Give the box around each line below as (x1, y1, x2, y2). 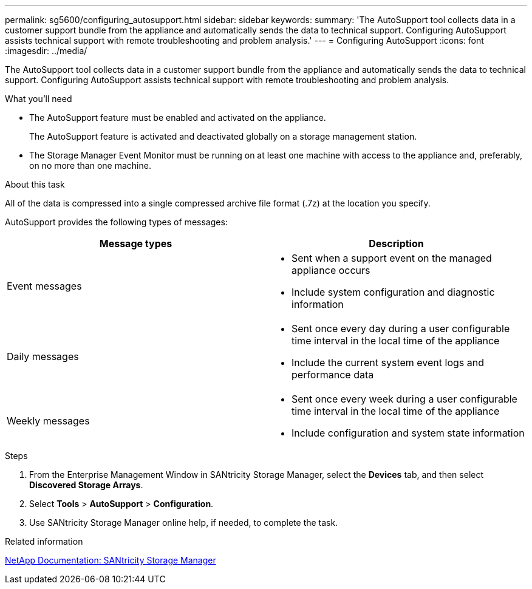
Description (369, 237, 424, 250)
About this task (5, 179, 65, 189)
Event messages (7, 280, 82, 292)
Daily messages (7, 350, 79, 363)
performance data (292, 369, 374, 381)
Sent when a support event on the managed (292, 252, 492, 264)
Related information (5, 536, 83, 546)
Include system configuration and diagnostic (292, 286, 495, 298)
